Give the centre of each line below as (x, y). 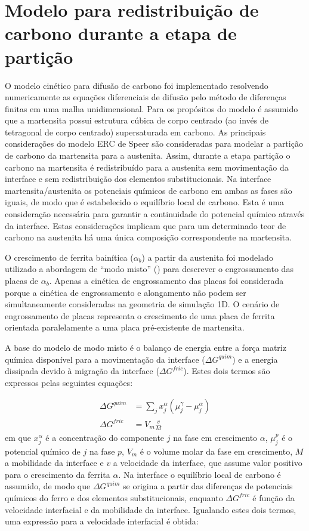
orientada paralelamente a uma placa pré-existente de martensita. (125, 327)
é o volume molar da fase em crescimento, (216, 451)
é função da (274, 497)
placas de (22, 280)
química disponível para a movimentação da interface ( (105, 359)
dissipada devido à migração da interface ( (82, 371)
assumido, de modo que (48, 486)
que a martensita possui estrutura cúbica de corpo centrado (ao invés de (137, 120)
